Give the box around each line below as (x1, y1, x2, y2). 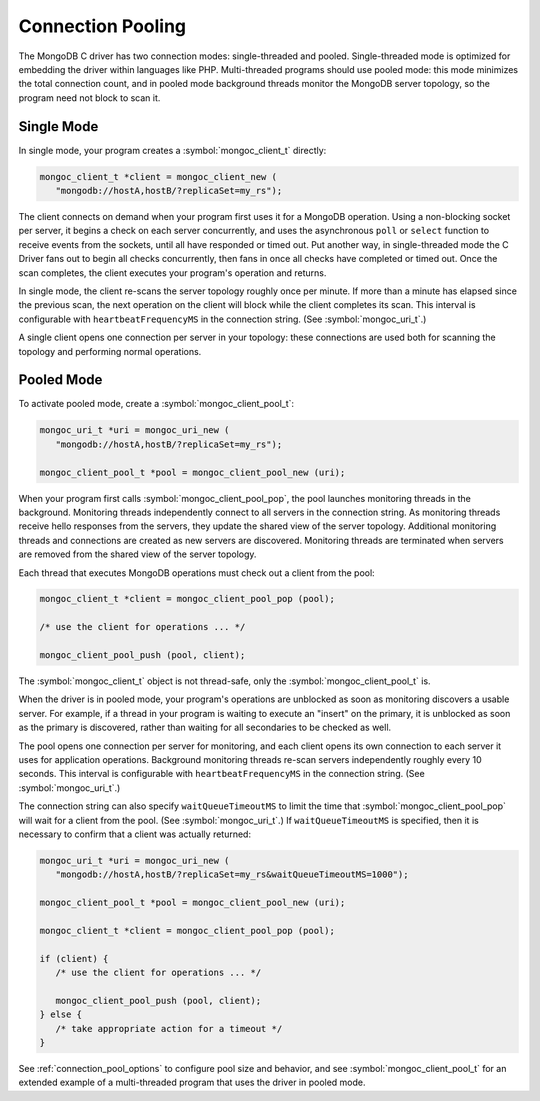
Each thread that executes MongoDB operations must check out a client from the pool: (18, 566, 375, 579)
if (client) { (39, 953, 109, 964)
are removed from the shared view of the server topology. (18, 548, 257, 560)
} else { (39, 1009, 83, 1020)
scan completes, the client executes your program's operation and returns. (18, 266, 327, 279)
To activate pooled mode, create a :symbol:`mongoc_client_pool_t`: (18, 398, 295, 410)
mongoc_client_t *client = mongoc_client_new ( (39, 171, 277, 182)
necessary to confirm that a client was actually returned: (18, 828, 252, 840)
